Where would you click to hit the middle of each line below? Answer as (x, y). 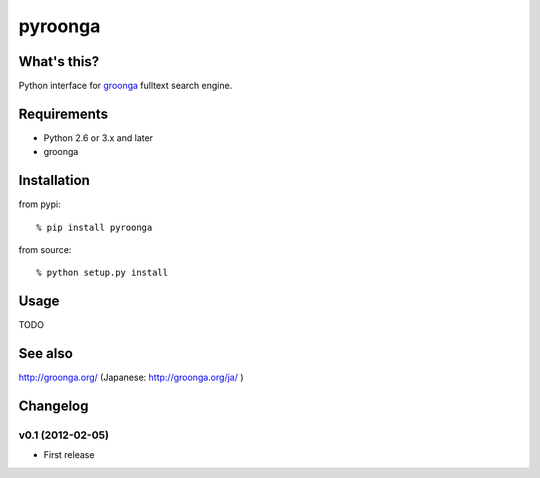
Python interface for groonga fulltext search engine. (125, 86)
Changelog (53, 406)
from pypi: (39, 204)
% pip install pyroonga (94, 227)
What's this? (59, 61)
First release (69, 455)
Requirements (63, 113)
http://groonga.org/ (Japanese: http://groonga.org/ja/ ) (131, 377)
